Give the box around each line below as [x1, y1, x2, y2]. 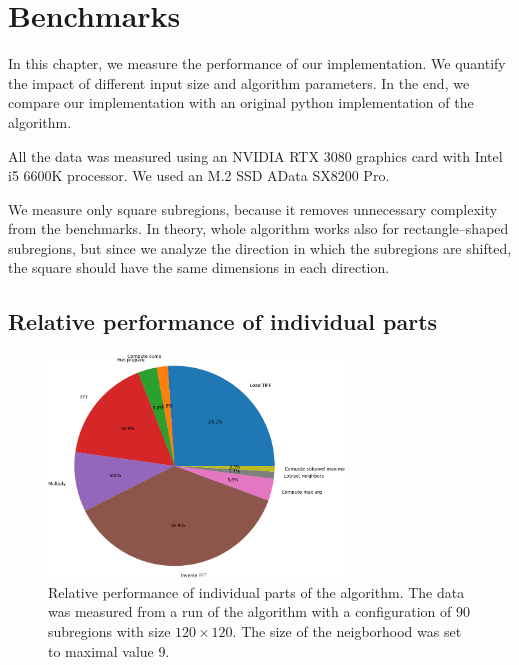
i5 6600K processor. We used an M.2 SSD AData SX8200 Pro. [8, 165, 390, 186]
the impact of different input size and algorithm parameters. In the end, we [8, 72, 470, 93]
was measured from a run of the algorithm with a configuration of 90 [48, 601, 470, 622]
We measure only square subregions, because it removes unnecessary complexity [8, 198, 498, 219]
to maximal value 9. [48, 640, 170, 661]
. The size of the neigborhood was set [232, 621, 462, 641]
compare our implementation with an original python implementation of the [8, 92, 474, 113]
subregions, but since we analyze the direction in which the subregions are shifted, [8, 237, 512, 258]
